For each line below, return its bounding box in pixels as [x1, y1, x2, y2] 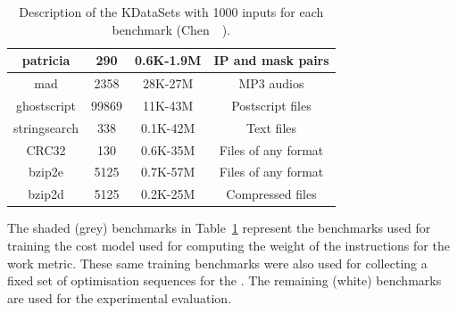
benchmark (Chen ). [112, 20, 231, 38]
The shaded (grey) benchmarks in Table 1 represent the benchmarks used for [7, 218, 431, 237]
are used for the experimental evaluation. [7, 288, 232, 307]
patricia [21, 51, 71, 70]
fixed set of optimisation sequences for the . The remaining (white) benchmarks [7, 271, 442, 290]
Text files [245, 118, 297, 136]
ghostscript [15, 95, 77, 114]
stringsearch [13, 118, 79, 136]
